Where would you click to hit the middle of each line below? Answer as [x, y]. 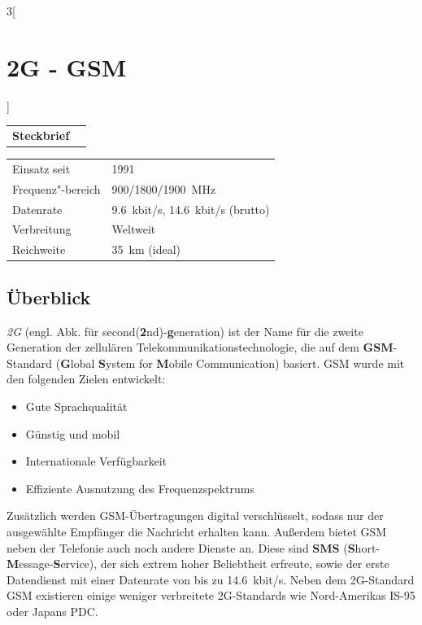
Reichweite [39, 249]
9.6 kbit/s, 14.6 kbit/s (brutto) [191, 209]
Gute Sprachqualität [76, 406]
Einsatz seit [41, 168]
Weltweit [134, 229]
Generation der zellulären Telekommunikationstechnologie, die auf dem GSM [200, 347]
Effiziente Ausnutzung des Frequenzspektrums [140, 488]
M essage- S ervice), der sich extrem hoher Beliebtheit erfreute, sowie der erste [198, 564]
